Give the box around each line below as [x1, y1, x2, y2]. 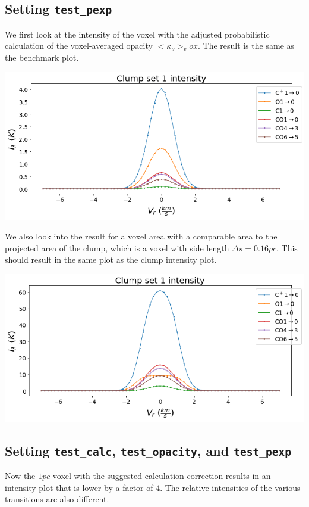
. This [276, 241, 298, 254]
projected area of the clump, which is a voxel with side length [5, 241, 229, 254]
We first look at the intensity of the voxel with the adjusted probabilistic [5, 27, 270, 40]
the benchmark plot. [5, 51, 79, 63]
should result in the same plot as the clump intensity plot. [5, 253, 217, 266]
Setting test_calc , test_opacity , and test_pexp [5, 441, 291, 459]
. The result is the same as [197, 39, 295, 52]
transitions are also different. [5, 493, 109, 505]
